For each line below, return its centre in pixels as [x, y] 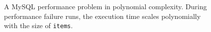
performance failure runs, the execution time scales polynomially [103, 16]
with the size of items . [39, 25]
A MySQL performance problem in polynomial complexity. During [105, 6]
